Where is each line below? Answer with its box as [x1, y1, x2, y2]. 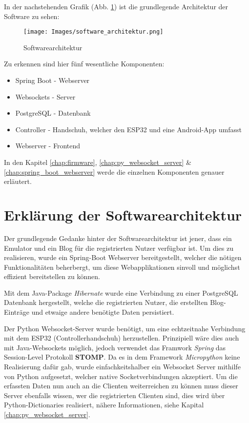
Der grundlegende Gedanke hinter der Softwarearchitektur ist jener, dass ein [4, 233, 232, 243]
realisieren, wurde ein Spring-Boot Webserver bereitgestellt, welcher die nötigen [4, 252, 242, 262]
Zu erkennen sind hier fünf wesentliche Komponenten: [4, 59, 165, 69]
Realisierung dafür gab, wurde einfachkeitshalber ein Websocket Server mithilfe [4, 362, 241, 372]
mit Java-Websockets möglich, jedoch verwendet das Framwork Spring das [4, 342, 226, 352]
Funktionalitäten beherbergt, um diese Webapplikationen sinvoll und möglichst [4, 262, 240, 272]
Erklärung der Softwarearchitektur [4, 204, 242, 224]
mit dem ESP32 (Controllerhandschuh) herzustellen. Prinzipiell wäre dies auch [4, 333, 239, 343]
